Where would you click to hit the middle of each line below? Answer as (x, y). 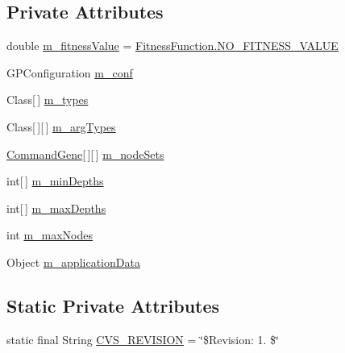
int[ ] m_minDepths (55, 181)
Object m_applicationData (73, 262)
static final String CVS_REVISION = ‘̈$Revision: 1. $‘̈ (143, 339)
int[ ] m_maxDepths (56, 208)
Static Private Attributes (113, 305)
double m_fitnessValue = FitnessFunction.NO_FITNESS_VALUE (172, 46)
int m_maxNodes (50, 235)
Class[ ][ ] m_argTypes (61, 126)
